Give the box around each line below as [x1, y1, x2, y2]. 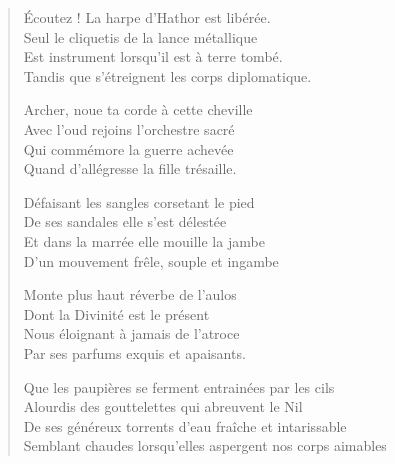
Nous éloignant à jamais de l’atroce [23, 323, 240, 344]
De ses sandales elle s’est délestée [23, 211, 227, 232]
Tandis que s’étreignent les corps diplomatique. [23, 65, 312, 86]
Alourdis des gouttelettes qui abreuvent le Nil [23, 396, 303, 417]
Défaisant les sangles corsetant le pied [23, 191, 255, 212]
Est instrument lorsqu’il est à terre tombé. [23, 46, 283, 67]
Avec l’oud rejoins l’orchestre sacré [23, 118, 235, 139]
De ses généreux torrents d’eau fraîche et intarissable [23, 415, 347, 436]
